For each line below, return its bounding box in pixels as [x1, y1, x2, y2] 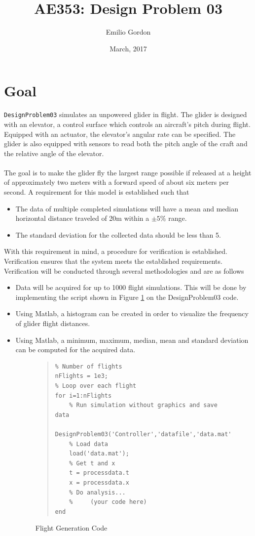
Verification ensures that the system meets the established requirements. [4, 256, 222, 266]
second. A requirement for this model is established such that [4, 187, 189, 197]
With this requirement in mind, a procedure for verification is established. [4, 246, 227, 256]
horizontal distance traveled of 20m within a [15, 213, 149, 223]
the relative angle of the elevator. [4, 148, 104, 158]
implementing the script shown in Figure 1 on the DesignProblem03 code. [15, 291, 239, 302]
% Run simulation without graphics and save [69, 402, 218, 409]
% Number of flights [55, 363, 122, 370]
